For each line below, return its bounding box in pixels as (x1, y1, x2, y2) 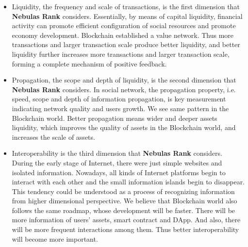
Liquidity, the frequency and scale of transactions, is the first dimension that (12, 1, 240, 11)
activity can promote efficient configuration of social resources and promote (12, 20, 236, 31)
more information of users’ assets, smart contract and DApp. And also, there (12, 214, 241, 225)
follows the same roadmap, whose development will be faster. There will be (12, 205, 235, 215)
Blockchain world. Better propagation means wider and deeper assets (12, 113, 217, 123)
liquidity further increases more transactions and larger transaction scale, (12, 49, 230, 59)
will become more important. (12, 233, 98, 244)
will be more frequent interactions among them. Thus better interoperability (12, 224, 239, 234)
